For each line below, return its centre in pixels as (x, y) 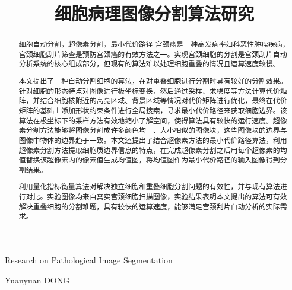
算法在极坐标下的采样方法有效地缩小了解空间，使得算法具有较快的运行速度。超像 (153, 120)
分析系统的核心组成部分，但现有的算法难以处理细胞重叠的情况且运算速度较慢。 (149, 64)
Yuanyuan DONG (37, 280)
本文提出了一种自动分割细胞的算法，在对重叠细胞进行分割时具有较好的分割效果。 (153, 81)
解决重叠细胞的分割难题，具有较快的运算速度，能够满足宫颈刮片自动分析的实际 (149, 206)
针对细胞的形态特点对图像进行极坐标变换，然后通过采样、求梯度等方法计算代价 (149, 90)
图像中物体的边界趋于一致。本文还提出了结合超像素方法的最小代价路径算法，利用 (153, 140)
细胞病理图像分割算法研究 (154, 13)
